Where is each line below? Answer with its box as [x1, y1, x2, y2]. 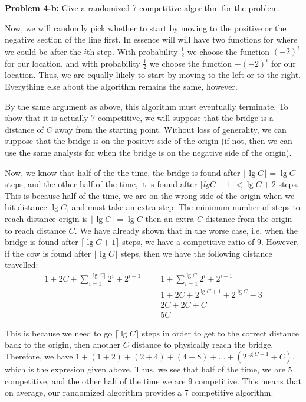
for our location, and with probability [5, 57, 140, 69]
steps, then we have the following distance [120, 247, 272, 259]
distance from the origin [205, 212, 292, 224]
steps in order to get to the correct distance [142, 326, 299, 339]
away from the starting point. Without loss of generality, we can [55, 123, 287, 135]
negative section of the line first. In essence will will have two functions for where [5, 33, 298, 45]
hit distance [5, 201, 47, 213]
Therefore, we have [5, 350, 73, 362]
